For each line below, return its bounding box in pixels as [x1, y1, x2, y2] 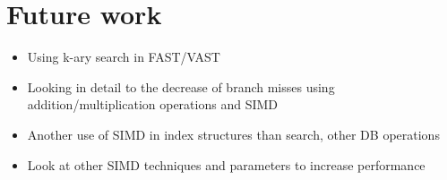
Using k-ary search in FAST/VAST [27, 47, 220, 66]
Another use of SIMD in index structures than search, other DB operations [27, 124, 440, 143]
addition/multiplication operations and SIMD [27, 95, 279, 114]
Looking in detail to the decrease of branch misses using [27, 77, 335, 96]
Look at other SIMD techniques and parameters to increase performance [27, 155, 426, 174]
